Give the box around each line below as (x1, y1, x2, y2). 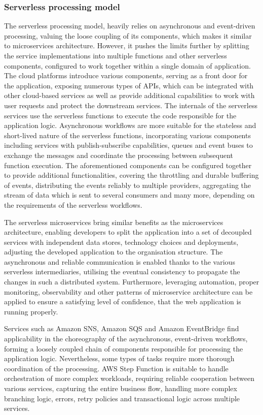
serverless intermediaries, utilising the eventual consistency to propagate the (4, 266, 240, 277)
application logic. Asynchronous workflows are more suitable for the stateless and (4, 120, 256, 131)
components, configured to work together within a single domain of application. (4, 60, 251, 71)
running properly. (4, 306, 58, 316)
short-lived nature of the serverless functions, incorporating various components (4, 130, 251, 140)
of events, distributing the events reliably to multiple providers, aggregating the (4, 179, 251, 190)
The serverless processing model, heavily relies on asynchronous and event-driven (4, 20, 255, 31)
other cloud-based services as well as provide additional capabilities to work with (4, 90, 255, 101)
